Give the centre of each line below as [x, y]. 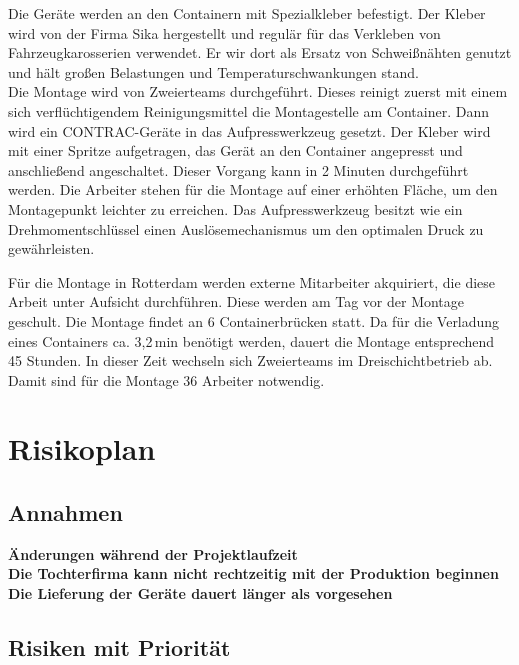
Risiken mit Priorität [119, 647]
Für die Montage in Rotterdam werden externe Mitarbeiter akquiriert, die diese [252, 281]
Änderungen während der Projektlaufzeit [153, 553]
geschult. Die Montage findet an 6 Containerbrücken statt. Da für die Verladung [254, 320]
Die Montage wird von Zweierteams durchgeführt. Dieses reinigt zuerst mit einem [258, 91]
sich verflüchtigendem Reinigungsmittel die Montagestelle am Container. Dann [248, 110]
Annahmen [65, 512]
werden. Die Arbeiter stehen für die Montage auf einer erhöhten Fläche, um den [253, 189]
